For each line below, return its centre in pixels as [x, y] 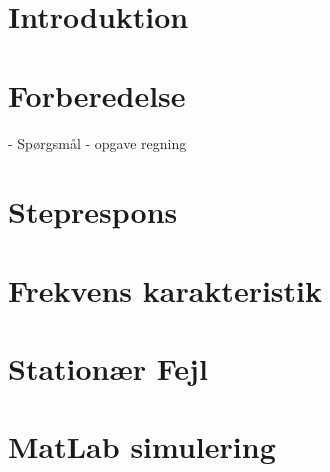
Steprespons [93, 211]
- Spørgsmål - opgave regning [97, 142]
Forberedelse [97, 94]
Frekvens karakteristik [165, 289]
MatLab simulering [142, 446]
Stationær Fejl [108, 368]
